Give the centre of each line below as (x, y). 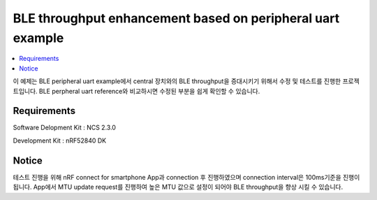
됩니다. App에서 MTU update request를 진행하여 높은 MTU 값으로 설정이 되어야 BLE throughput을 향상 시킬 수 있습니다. (178, 187)
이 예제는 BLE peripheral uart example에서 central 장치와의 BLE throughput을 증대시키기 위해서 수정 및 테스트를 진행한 (177, 81)
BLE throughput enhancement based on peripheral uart (176, 18)
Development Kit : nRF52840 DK (60, 141)
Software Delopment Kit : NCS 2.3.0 (65, 128)
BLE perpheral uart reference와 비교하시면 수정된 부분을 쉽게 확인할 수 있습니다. (149, 91)
